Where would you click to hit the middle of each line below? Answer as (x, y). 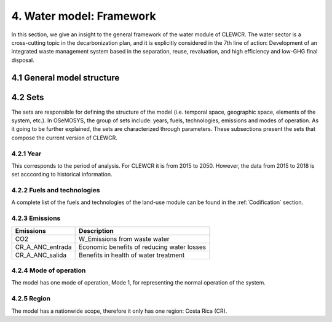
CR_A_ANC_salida (41, 255)
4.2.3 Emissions (36, 218)
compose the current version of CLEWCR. (65, 138)
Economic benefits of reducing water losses (143, 247)
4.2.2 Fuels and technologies (56, 190)
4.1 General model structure (65, 78)
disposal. (23, 60)
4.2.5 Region (31, 299)
